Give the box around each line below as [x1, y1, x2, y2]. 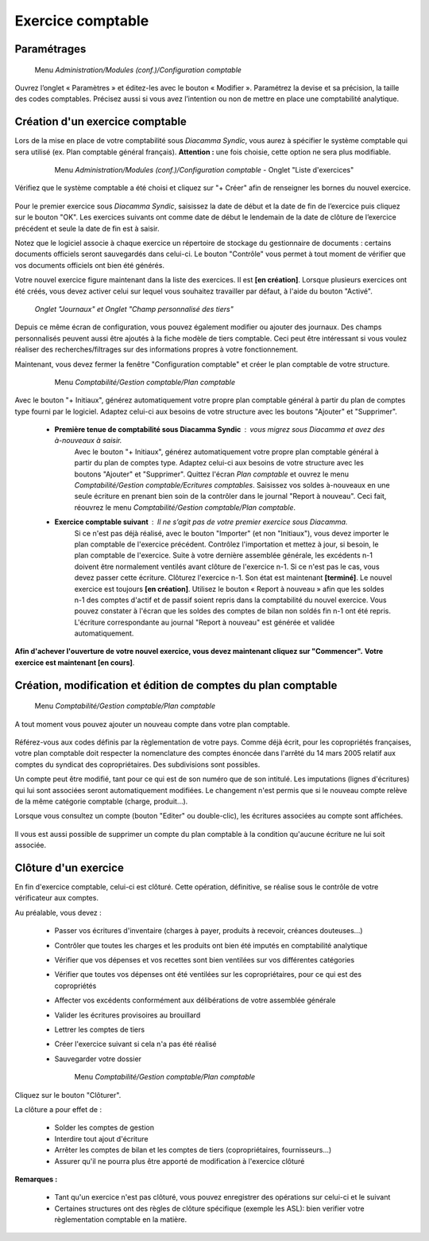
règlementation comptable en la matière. [54, 1215, 187, 1224]
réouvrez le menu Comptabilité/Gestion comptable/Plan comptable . [74, 502, 296, 512]
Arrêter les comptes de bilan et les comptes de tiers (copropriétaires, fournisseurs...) [54, 1146, 332, 1155]
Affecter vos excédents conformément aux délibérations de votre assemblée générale [54, 995, 337, 1006]
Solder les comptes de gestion [54, 1122, 155, 1133]
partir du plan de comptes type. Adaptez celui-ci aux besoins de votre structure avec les [74, 458, 365, 468]
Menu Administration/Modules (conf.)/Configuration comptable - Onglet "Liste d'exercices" [54, 165, 354, 175]
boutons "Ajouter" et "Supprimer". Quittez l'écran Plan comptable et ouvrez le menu [74, 469, 350, 479]
